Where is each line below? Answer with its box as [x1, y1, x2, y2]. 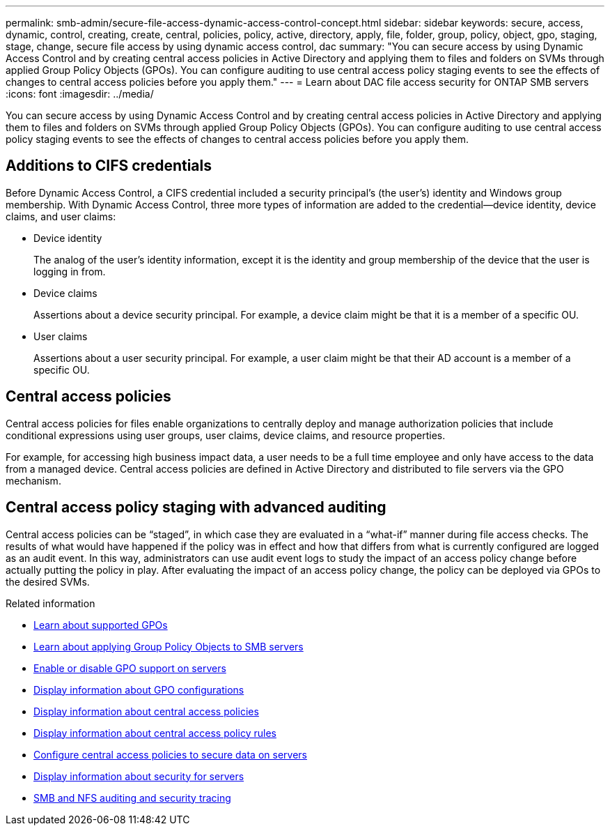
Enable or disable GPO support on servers [33, 662, 226, 674]
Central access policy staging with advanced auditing [6, 498, 386, 517]
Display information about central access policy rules [33, 726, 276, 739]
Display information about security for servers [33, 770, 244, 782]
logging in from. [33, 265, 106, 277]
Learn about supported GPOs [33, 618, 168, 631]
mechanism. [6, 474, 61, 487]
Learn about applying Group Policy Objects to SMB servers [33, 640, 304, 653]
